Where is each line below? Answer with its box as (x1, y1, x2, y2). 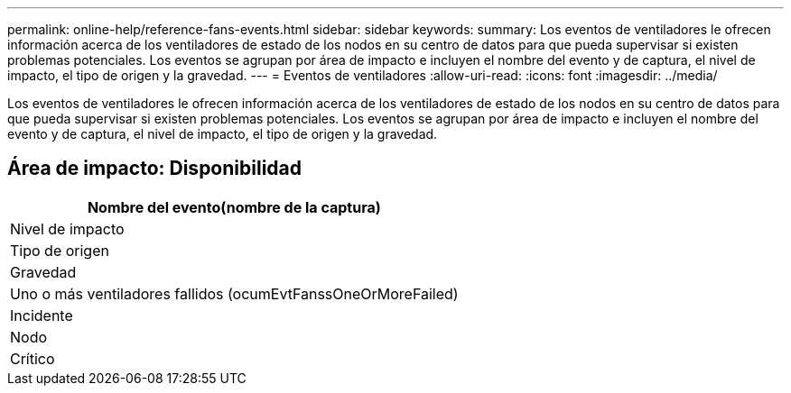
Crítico (10, 349, 55, 368)
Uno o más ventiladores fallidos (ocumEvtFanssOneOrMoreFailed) (10, 284, 459, 303)
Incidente (10, 306, 73, 324)
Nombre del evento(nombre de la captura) (87, 197, 381, 216)
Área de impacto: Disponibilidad (7, 157, 302, 180)
